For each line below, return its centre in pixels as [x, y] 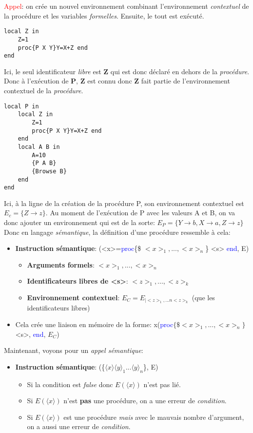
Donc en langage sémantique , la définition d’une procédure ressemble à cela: [117, 232]
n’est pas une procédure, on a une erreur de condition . [145, 401]
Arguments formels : [61, 264]
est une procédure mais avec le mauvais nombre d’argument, [154, 417]
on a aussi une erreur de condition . [79, 426]
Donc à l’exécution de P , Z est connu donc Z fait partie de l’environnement [117, 81]
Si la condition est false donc [70, 384]
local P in [21, 106]
